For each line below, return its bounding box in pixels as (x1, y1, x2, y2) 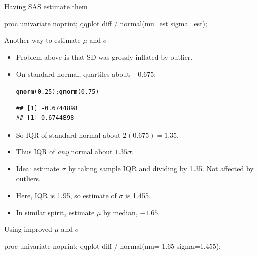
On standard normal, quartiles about (16, 69, 130, 79)
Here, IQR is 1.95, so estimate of (16, 190, 117, 201)
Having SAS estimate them (4, 1, 88, 11)
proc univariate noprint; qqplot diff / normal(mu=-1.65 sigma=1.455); (4, 240, 221, 251)
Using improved (4, 224, 52, 234)
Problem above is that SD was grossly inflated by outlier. (16, 51, 193, 62)
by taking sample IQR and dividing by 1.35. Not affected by (68, 163, 254, 173)
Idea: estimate (16, 163, 59, 173)
